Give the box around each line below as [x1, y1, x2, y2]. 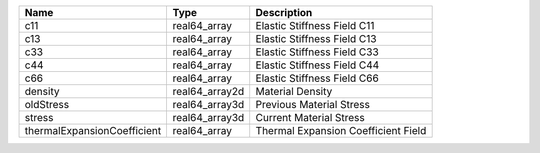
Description [255, 6, 313, 19]
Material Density [255, 85, 333, 98]
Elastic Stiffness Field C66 [255, 71, 379, 85]
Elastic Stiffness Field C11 [255, 19, 375, 32]
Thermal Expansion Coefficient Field [255, 124, 427, 137]
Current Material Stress [255, 111, 365, 124]
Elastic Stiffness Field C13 [255, 32, 377, 45]
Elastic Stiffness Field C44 [255, 58, 380, 72]
